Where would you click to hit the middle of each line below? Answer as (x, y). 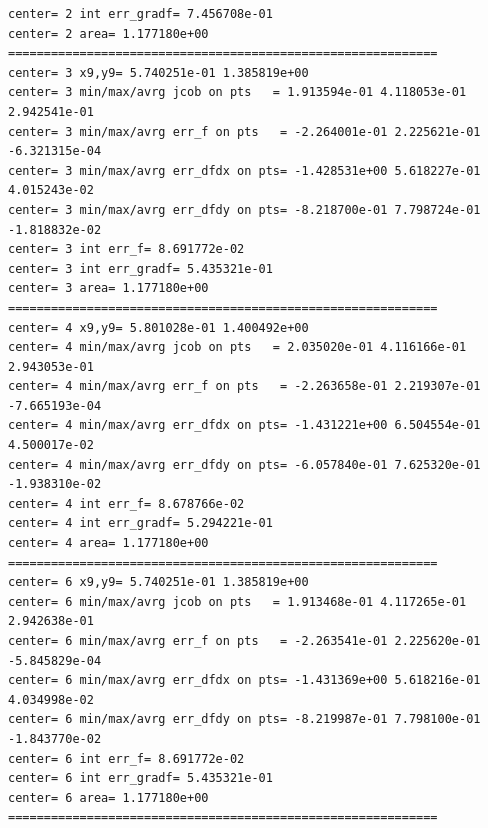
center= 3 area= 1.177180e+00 (108, 288)
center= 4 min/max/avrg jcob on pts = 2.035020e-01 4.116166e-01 (237, 347)
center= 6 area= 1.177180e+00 (108, 797)
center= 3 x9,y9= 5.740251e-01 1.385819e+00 (158, 72)
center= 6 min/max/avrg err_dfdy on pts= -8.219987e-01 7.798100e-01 (244, 719)
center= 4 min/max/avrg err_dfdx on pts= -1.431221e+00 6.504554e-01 (244, 425)
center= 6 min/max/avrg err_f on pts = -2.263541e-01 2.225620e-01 (244, 641)
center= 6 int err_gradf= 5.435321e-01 (140, 778)
